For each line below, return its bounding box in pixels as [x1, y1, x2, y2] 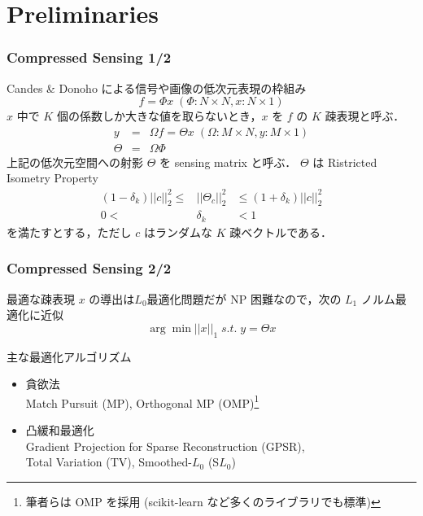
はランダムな [143, 223, 212, 240]
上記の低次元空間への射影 [7, 153, 143, 170]
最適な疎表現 [7, 290, 75, 307]
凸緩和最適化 [25, 422, 94, 439]
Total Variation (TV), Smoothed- [25, 453, 193, 470]
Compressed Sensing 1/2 [7, 47, 172, 68]
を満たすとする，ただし [7, 223, 132, 240]
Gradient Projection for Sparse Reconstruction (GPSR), [25, 437, 305, 454]
